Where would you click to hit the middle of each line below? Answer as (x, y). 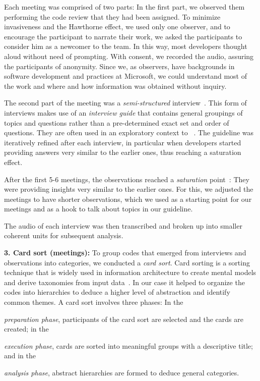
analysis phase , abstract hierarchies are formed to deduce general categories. (122, 372)
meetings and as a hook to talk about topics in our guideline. (99, 209)
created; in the (26, 329)
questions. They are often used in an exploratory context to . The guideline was (129, 132)
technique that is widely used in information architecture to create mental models (130, 272)
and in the (20, 356)
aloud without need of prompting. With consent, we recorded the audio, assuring (129, 56)
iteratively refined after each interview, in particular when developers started (123, 142)
